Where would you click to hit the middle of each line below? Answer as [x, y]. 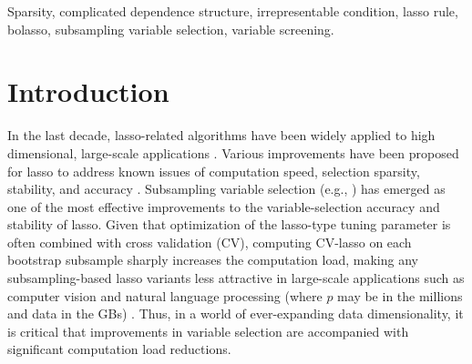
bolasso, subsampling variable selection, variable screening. [171, 29]
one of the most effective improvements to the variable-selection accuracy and [224, 206]
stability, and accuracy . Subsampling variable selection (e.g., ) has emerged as [226, 189]
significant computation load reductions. [119, 349]
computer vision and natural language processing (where [165, 295]
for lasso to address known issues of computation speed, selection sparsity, [214, 171]
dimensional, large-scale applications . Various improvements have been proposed [233, 152]
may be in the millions [400, 295]
